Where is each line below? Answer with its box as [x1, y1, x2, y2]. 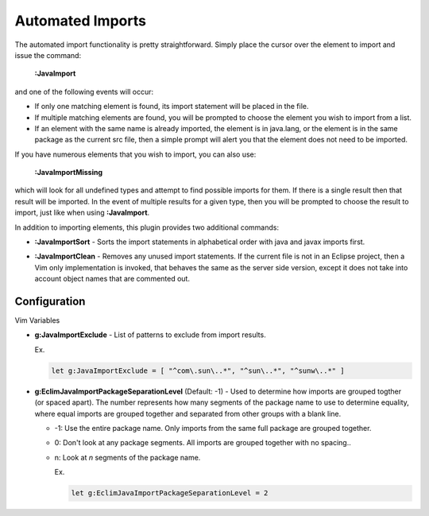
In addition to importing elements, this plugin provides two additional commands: [14, 223, 280, 232]
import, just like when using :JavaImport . [14, 208, 150, 218]
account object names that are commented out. [34, 274, 191, 284]
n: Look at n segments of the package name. [54, 452, 201, 462]
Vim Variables [14, 316, 60, 325]
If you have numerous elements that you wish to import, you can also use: [14, 149, 257, 159]
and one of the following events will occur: [14, 87, 154, 96]
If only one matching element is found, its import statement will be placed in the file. [34, 102, 309, 111]
